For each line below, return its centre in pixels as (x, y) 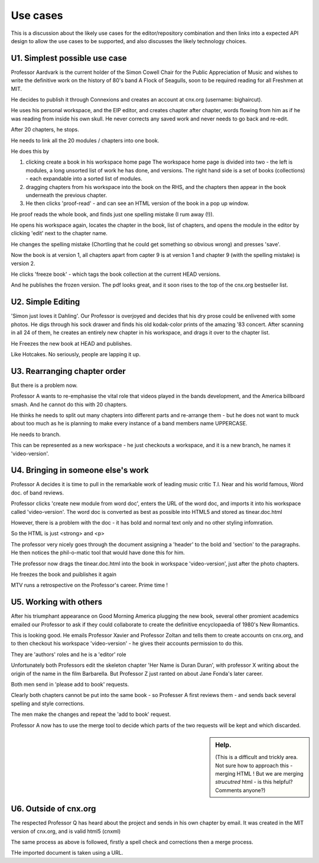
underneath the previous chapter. (66, 195)
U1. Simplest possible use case (69, 58)
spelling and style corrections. (48, 704)
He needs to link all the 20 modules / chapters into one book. (85, 140)
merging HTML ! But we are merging (259, 774)
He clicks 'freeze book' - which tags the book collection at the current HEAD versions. (116, 274)
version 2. (23, 263)
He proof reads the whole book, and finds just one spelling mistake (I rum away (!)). (113, 214)
